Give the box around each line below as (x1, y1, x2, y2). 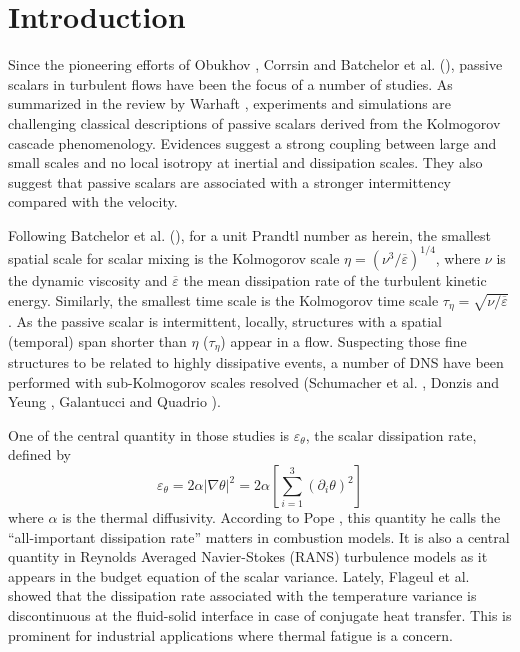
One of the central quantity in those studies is (8, 424, 290, 445)
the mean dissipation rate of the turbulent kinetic (183, 269, 487, 290)
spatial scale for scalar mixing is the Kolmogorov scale (8, 247, 340, 268)
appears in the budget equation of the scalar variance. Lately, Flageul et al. (8, 565, 470, 586)
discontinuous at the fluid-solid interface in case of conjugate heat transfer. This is (8, 605, 512, 625)
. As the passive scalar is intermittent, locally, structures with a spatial (8, 311, 442, 332)
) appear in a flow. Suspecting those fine (220, 330, 467, 351)
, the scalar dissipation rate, (305, 424, 477, 445)
